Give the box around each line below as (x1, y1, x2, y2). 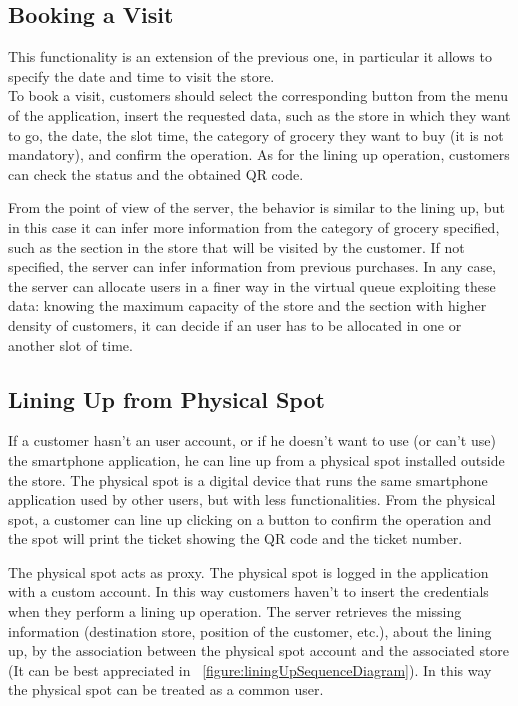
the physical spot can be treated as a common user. (8, 679, 324, 700)
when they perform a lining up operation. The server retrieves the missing (8, 601, 462, 622)
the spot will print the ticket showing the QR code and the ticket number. (8, 528, 463, 549)
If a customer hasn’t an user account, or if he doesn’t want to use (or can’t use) (8, 430, 496, 451)
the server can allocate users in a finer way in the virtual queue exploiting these (8, 275, 496, 296)
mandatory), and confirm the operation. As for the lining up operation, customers (8, 144, 510, 165)
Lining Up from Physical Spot (8, 383, 325, 414)
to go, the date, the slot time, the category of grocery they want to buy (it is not (8, 124, 504, 145)
